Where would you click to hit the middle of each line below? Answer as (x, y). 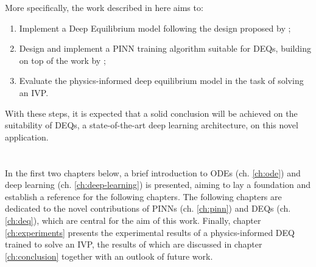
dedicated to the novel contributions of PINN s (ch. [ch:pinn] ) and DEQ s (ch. (148, 208)
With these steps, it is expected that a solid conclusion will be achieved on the (151, 113)
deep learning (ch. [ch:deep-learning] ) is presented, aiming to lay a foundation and (158, 185)
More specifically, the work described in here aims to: (104, 7)
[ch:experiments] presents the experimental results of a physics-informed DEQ (150, 232)
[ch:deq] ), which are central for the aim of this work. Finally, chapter (133, 220)
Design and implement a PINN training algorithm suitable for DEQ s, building (165, 48)
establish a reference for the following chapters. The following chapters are (143, 196)
